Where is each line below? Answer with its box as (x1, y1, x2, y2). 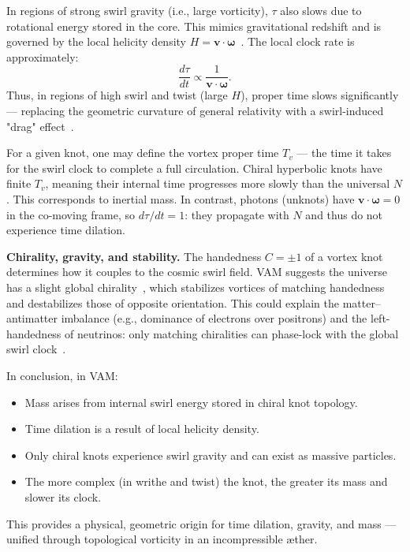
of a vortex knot (305, 248, 383, 264)
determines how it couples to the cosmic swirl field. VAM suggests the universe (6, 263, 387, 280)
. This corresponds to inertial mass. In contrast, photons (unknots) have (6, 191, 355, 207)
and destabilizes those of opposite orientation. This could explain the (6, 294, 340, 311)
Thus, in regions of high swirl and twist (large (6, 87, 228, 103)
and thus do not (305, 206, 383, 222)
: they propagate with (184, 206, 289, 222)
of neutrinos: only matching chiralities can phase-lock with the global (65, 325, 399, 341)
